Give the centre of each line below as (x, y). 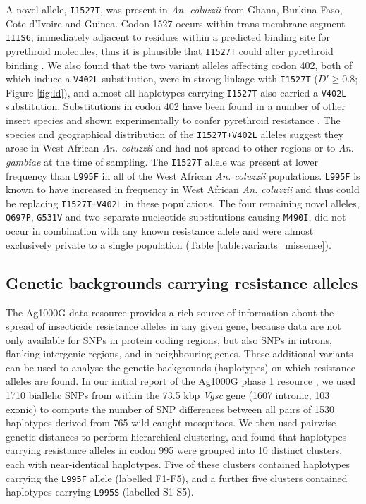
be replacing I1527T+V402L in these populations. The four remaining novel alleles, (183, 203)
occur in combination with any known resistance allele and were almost (160, 231)
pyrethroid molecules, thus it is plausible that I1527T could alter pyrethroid (170, 50)
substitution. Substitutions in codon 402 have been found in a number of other (176, 106)
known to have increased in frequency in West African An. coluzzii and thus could (183, 189)
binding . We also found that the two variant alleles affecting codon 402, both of (179, 64)
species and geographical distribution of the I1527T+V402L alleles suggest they (175, 134)
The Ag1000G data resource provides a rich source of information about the (170, 312)
